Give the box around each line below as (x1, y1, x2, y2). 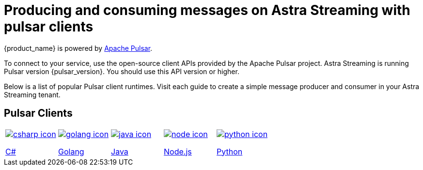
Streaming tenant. (4, 90, 61, 99)
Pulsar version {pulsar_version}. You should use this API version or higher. (4, 67, 239, 76)
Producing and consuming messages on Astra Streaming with (4, 2, 410, 18)
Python (217, 146, 243, 156)
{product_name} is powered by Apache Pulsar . (4, 44, 153, 52)
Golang (58, 146, 84, 156)
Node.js (164, 146, 192, 156)
